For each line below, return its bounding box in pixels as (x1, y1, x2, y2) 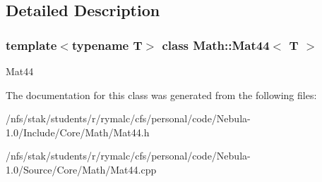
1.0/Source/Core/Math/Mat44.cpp (6, 162, 157, 176)
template (6, 36, 57, 53)
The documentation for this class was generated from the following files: (6, 87, 317, 102)
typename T (71, 36, 143, 53)
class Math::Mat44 (162, 36, 270, 53)
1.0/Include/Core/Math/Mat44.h (6, 124, 150, 139)
